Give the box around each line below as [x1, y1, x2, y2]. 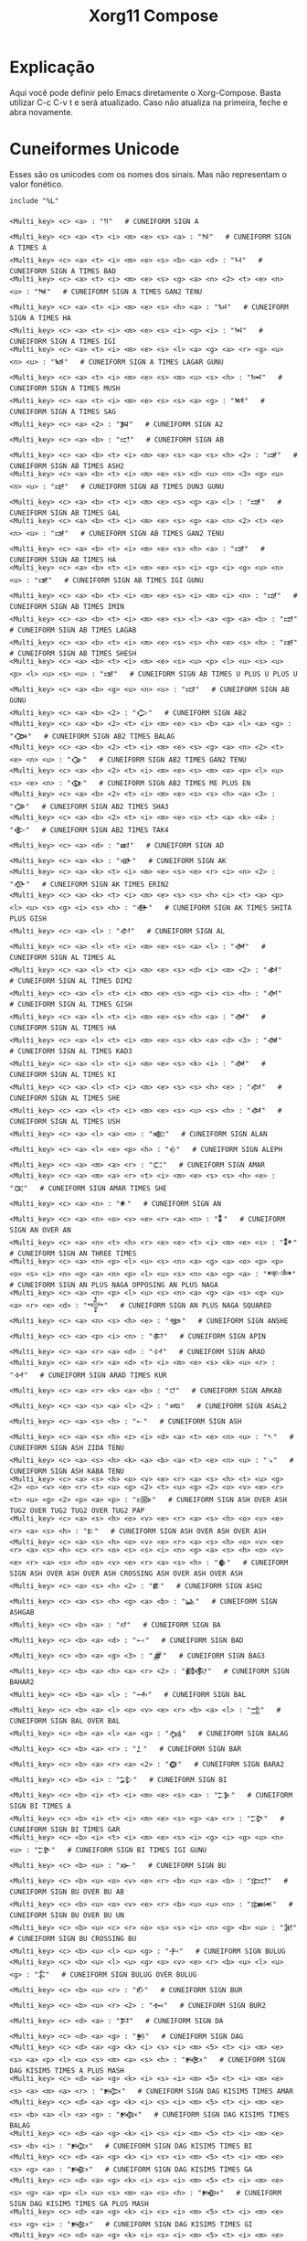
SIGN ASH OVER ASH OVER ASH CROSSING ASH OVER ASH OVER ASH [9, 1569, 244, 1578]
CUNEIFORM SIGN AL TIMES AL [9, 953, 117, 962]
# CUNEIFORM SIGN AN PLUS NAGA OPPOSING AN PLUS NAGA [9, 1280, 219, 1289]
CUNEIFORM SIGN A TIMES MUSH [9, 383, 121, 393]
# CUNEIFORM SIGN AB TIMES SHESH [9, 648, 137, 658]
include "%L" [9, 196, 59, 206]
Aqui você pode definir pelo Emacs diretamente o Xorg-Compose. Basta [9, 87, 281, 98]
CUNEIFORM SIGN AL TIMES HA [9, 1023, 117, 1032]
